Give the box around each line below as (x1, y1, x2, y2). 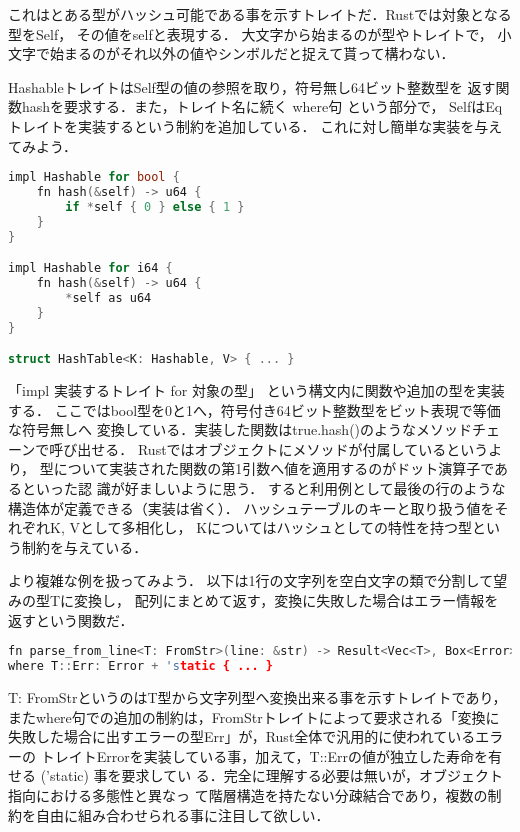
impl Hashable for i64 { (8, 261, 173, 276)
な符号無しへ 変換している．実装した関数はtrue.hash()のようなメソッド (8, 419, 473, 440)
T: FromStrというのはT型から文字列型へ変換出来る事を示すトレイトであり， (8, 686, 507, 707)
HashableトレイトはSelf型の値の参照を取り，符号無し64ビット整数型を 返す (8, 76, 496, 97)
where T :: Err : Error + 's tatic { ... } (8, 659, 273, 674)
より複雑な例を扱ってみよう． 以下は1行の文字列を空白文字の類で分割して (8, 570, 494, 591)
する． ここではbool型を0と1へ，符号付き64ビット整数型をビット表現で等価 (8, 399, 501, 420)
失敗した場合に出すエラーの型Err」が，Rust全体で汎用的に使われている (8, 726, 476, 747)
